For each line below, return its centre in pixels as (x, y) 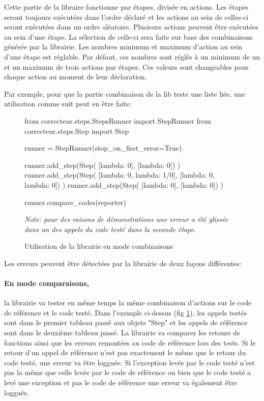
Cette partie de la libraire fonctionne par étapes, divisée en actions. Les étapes (126, 7)
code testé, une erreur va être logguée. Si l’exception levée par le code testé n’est (129, 362)
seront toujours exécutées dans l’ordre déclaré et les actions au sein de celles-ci (126, 17)
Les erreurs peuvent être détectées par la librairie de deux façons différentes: (123, 263)
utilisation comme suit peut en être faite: (68, 104)
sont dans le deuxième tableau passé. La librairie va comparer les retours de (122, 333)
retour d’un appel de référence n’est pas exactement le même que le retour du (125, 352)
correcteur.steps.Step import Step (77, 131)
